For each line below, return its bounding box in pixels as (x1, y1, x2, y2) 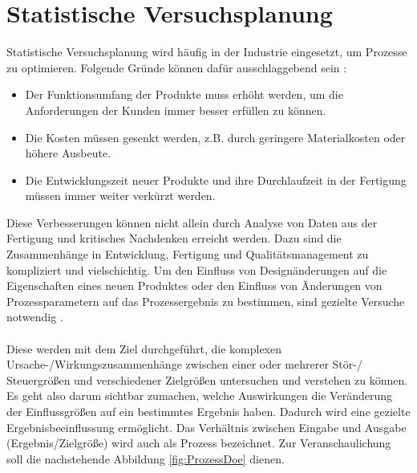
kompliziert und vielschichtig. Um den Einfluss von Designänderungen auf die (6, 261, 387, 278)
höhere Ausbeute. (25, 145, 111, 161)
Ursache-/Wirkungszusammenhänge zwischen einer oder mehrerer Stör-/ (6, 356, 362, 373)
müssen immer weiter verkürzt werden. (25, 187, 216, 204)
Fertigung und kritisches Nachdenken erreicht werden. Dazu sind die (6, 230, 342, 247)
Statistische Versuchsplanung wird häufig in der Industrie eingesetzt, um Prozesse (6, 43, 407, 60)
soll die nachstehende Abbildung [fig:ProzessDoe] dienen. (6, 450, 285, 467)
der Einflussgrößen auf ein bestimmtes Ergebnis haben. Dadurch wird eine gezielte (6, 403, 411, 419)
